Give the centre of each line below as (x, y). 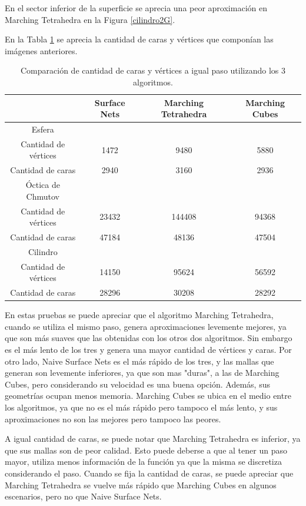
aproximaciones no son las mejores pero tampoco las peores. (113, 419)
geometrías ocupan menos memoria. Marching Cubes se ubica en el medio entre (148, 396)
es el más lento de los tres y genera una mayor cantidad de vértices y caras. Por (148, 349)
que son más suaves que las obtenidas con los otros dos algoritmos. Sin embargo (149, 338)
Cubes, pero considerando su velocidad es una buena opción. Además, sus (137, 384)
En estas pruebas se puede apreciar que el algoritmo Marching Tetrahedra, (139, 315)
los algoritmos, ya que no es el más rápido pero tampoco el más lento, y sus (141, 407)
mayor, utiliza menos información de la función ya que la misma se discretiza (143, 462)
